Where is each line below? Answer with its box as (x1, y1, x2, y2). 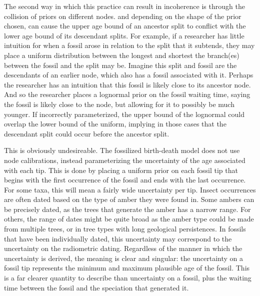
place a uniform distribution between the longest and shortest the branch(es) (4, 49, 239, 60)
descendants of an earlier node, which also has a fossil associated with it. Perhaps (4, 69, 253, 80)
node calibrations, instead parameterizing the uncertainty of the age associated (4, 154, 245, 165)
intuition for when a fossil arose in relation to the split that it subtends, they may (4, 40, 255, 50)
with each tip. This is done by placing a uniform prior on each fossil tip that (4, 164, 238, 175)
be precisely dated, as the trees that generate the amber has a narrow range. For (4, 203, 251, 214)
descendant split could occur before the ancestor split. (4, 128, 169, 138)
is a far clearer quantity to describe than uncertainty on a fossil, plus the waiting (4, 272, 251, 283)
